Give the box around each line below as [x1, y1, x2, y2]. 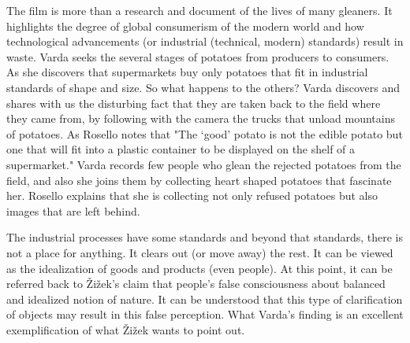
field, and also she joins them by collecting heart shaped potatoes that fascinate [6, 171, 392, 188]
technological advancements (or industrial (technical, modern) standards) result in [6, 33, 404, 50]
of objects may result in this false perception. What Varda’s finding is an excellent [6, 306, 404, 323]
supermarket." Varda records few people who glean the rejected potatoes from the [6, 156, 401, 172]
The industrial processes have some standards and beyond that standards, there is [6, 229, 404, 245]
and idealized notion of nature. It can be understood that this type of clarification [6, 290, 403, 307]
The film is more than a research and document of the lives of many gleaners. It [6, 2, 393, 18]
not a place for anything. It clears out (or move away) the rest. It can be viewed [6, 244, 393, 260]
